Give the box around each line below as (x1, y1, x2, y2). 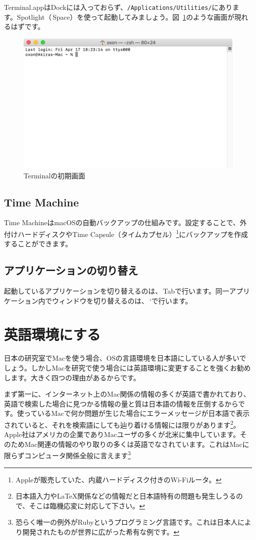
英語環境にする (4, 324, 101, 344)
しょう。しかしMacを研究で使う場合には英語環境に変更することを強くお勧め (4, 362, 251, 372)
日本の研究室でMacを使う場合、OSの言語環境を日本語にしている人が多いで (4, 353, 246, 363)
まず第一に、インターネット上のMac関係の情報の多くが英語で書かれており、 (4, 389, 251, 399)
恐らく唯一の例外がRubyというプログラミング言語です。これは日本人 (15, 517, 238, 527)
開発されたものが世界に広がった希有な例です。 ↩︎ (22, 526, 180, 537)
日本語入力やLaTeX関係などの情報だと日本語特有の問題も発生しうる (15, 491, 236, 501)
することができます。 (4, 238, 72, 249)
